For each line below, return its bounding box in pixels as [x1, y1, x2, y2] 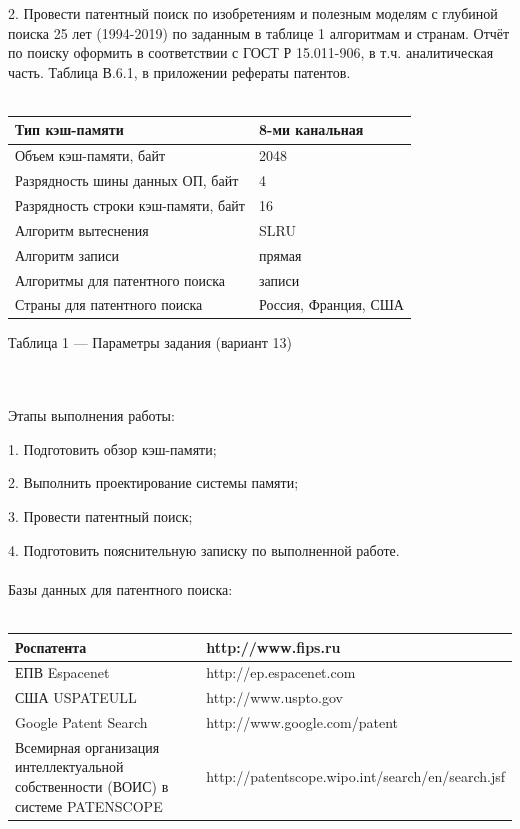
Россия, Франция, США [258, 294, 404, 315]
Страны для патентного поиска [15, 294, 203, 315]
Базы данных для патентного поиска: [8, 578, 233, 599]
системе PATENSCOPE [15, 795, 163, 816]
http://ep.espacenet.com [206, 662, 356, 683]
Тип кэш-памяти [15, 119, 124, 140]
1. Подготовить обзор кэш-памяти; [8, 438, 217, 459]
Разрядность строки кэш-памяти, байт [15, 195, 245, 215]
